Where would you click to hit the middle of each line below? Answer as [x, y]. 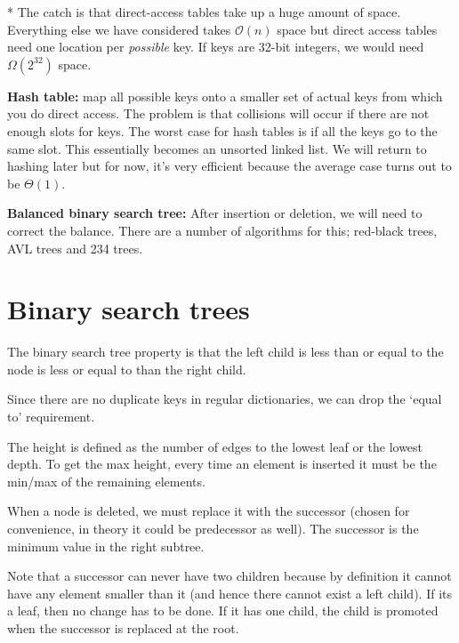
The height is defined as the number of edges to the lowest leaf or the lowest [215, 446]
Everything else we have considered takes [119, 29]
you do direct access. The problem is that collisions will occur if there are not [218, 113]
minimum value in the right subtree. [106, 546]
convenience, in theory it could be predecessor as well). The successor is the [213, 528]
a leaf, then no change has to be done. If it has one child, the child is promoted [223, 611]
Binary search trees [129, 309]
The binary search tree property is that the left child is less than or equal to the [225, 352]
